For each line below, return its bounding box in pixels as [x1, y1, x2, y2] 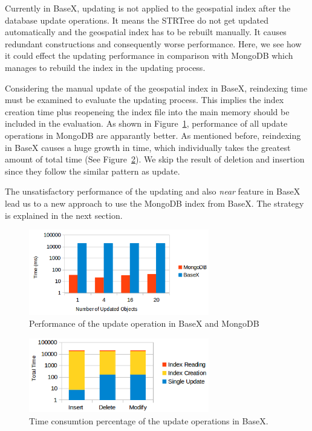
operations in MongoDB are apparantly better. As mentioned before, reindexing [5, 129, 301, 141]
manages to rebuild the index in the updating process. [5, 61, 206, 73]
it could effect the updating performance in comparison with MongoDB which [5, 49, 293, 62]
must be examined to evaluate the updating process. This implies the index [5, 93, 284, 106]
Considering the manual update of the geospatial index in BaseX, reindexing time [5, 81, 308, 94]
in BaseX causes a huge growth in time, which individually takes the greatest [5, 141, 291, 153]
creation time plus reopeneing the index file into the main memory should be [5, 105, 290, 118]
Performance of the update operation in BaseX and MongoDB [29, 317, 259, 330]
